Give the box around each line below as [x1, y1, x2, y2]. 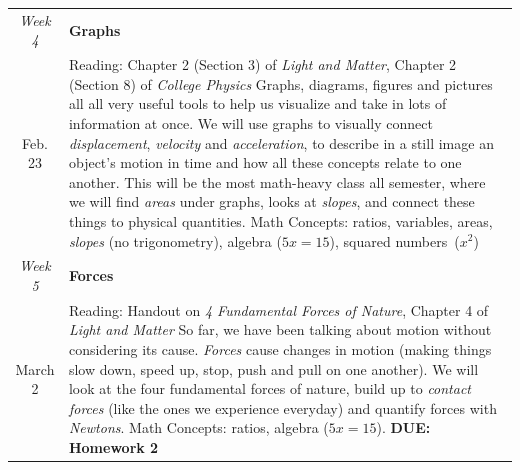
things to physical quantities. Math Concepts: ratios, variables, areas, [68, 210, 493, 231]
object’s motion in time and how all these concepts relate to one [68, 152, 462, 173]
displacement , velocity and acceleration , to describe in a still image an [68, 132, 494, 153]
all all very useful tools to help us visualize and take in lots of [68, 93, 447, 114]
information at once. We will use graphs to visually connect [68, 112, 433, 133]
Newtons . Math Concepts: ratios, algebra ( [68, 417, 329, 438]
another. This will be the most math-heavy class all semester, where [68, 171, 486, 192]
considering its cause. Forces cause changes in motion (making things [68, 339, 492, 359]
